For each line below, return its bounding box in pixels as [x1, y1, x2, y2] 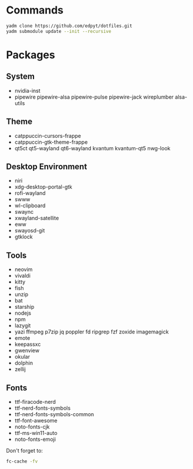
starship [14, 303, 35, 311]
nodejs [14, 309, 31, 317]
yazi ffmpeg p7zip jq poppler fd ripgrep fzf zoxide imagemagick [14, 328, 169, 335]
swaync [14, 208, 34, 215]
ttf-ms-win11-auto [14, 429, 57, 436]
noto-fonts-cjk [14, 423, 50, 430]
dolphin [14, 359, 33, 367]
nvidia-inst [14, 87, 41, 94]
